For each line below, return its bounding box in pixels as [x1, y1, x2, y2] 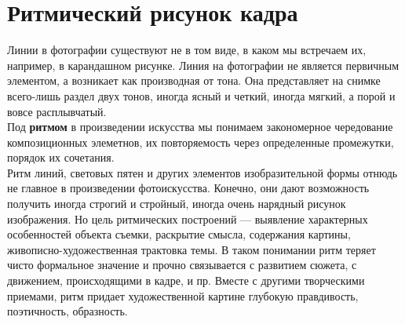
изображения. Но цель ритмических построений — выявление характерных [7, 210, 368, 227]
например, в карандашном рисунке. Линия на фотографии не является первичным [7, 56, 400, 73]
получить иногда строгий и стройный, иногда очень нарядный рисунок [7, 195, 346, 212]
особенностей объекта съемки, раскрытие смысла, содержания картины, [7, 226, 351, 242]
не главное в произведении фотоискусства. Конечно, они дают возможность [7, 180, 370, 196]
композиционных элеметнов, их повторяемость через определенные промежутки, [7, 133, 394, 150]
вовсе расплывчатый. [7, 103, 107, 119]
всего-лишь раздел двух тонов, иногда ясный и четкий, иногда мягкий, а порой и [7, 87, 396, 104]
